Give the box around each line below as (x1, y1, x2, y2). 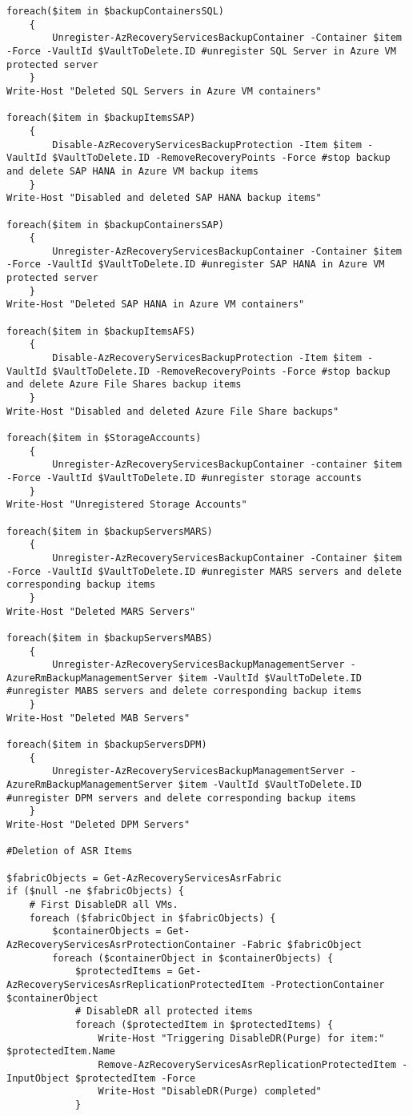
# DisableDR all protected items (74, 1006, 253, 1018)
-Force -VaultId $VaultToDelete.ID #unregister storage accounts (6, 472, 362, 484)
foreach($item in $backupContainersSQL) (6, 6, 225, 17)
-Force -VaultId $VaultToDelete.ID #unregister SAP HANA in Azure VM (6, 259, 385, 271)
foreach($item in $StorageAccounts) (6, 432, 202, 444)
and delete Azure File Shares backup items (6, 379, 242, 391)
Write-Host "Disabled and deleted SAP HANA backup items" (6, 192, 322, 204)
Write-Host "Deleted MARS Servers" (6, 605, 196, 617)
